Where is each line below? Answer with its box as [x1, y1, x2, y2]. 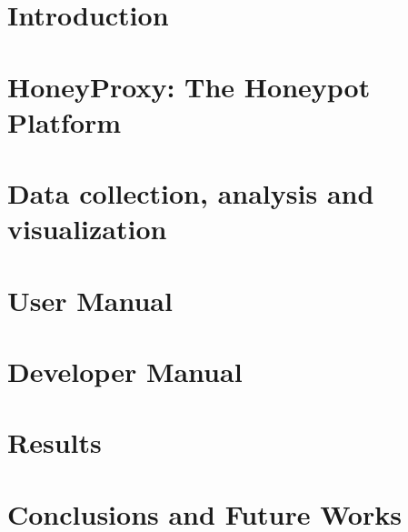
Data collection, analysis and [7, 175, 374, 212]
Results [7, 424, 102, 461]
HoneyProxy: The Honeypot [7, 67, 371, 105]
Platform [7, 103, 122, 140]
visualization [7, 210, 167, 247]
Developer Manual [7, 353, 243, 390]
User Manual [7, 281, 173, 318]
